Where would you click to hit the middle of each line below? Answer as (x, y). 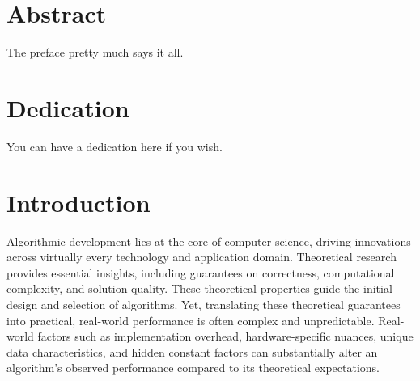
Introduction (78, 202)
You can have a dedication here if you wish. (115, 146)
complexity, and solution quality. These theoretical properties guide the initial (199, 288)
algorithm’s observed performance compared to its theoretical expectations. (193, 368)
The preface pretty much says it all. (95, 52)
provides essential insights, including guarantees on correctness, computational (201, 272)
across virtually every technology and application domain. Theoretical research (202, 257)
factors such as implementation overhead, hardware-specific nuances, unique (225, 336)
